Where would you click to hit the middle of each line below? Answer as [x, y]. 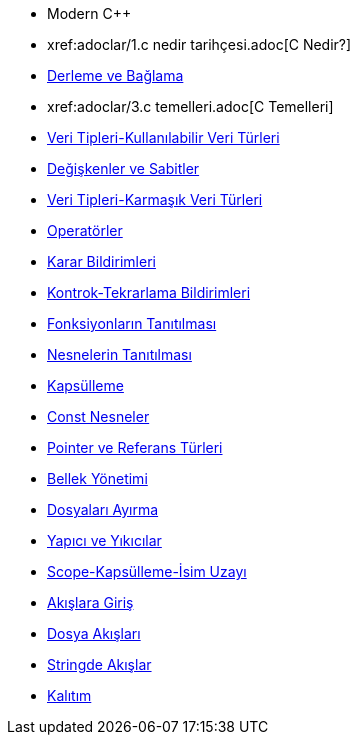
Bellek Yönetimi [97, 478]
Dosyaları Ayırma [103, 509]
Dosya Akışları [94, 633]
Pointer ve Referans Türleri [135, 447]
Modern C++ [89, 13]
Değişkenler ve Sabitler [123, 168]
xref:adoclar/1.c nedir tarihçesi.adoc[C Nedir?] [199, 44]
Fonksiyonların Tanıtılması [132, 323]
